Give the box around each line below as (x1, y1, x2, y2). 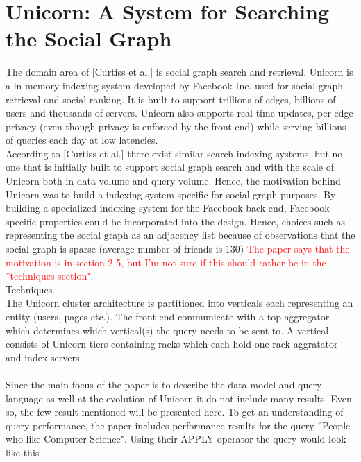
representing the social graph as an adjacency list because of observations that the (6, 228, 355, 242)
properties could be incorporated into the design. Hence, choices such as (39, 214, 346, 228)
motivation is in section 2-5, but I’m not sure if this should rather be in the (6, 255, 326, 269)
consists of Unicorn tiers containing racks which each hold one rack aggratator (6, 336, 338, 351)
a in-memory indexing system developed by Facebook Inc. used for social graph (6, 78, 343, 92)
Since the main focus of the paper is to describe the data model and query (6, 377, 322, 391)
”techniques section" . (6, 268, 94, 283)
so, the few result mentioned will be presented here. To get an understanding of (6, 404, 344, 419)
